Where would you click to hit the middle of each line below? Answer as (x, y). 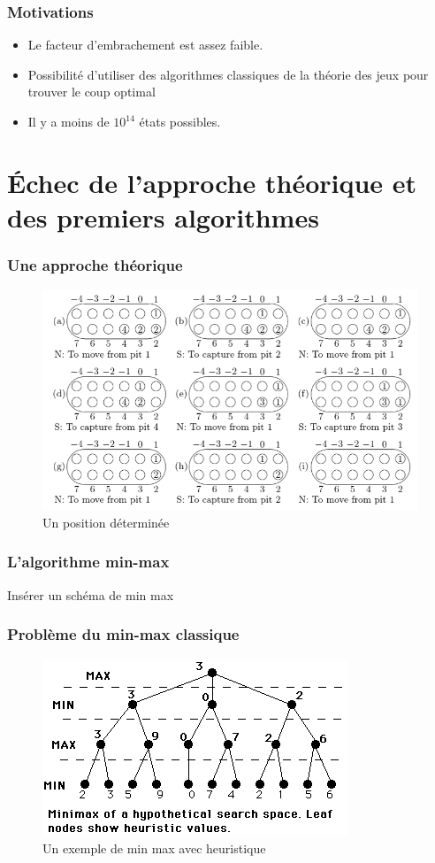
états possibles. (180, 121)
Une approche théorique (95, 265)
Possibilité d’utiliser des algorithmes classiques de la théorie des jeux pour (228, 74)
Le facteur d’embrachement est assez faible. (145, 45)
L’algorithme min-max (88, 562)
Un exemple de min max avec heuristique (154, 848)
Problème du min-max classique (123, 634)
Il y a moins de (69, 121)
